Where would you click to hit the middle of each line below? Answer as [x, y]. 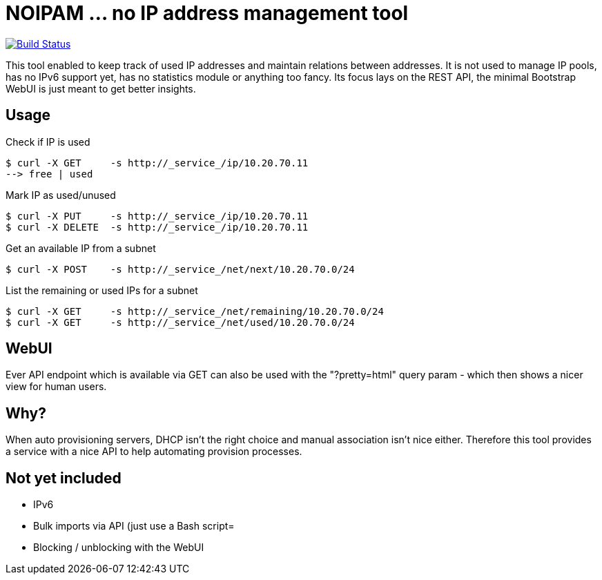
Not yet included [64, 478]
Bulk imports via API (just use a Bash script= [134, 526]
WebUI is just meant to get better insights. [101, 88]
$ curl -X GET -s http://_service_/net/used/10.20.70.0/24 [180, 322]
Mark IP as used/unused [61, 195]
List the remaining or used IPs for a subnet [102, 290]
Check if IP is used [48, 142]
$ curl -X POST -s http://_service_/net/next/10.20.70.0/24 [180, 269]
